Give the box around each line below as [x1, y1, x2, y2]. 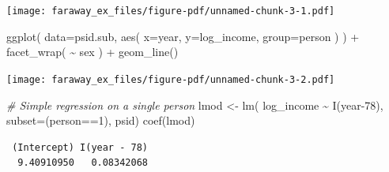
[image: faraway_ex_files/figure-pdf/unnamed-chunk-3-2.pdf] [6, 73, 335, 85]
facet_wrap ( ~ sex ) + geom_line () [6, 43, 179, 60]
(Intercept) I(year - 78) [12, 141, 148, 153]
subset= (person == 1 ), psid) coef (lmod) [6, 112, 195, 129]
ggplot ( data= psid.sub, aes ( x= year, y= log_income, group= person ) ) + [6, 28, 360, 44]
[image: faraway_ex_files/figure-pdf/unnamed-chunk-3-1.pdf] [6, 6, 335, 17]
